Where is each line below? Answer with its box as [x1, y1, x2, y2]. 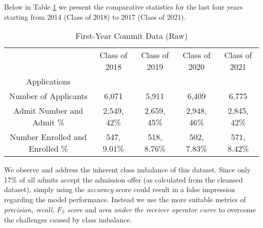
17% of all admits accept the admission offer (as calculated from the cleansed [4, 174, 243, 185]
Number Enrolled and [10, 131, 87, 143]
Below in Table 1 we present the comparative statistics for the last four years [4, 2, 243, 12]
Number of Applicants [9, 90, 87, 102]
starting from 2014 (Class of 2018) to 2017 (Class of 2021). [4, 11, 186, 22]
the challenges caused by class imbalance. [4, 214, 132, 225]
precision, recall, [4, 204, 55, 214]
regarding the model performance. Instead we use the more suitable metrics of [4, 194, 246, 204]
